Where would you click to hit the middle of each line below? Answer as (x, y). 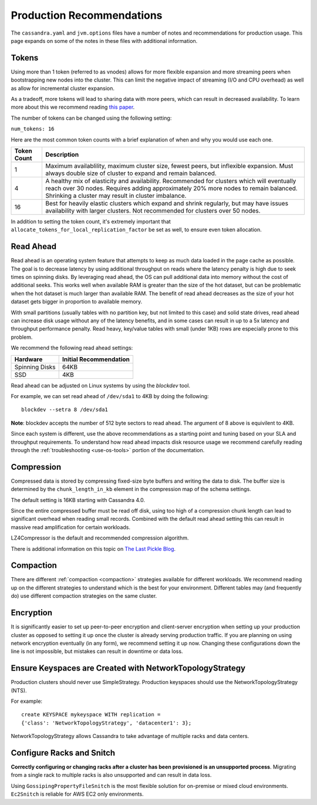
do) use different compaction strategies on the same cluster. (84, 596)
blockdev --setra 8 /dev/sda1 (65, 410)
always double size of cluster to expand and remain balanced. (131, 173)
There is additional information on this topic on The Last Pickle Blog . (93, 548)
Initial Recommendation (96, 359)
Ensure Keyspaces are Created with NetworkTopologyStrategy (128, 668)
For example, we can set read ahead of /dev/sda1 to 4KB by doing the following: (110, 396)
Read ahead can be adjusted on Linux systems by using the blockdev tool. (101, 385)
